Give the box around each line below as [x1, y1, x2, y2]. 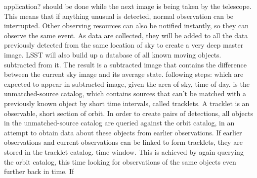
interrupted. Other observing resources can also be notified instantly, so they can [4, 20, 249, 31]
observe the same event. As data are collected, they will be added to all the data [4, 30, 248, 40]
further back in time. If [4, 166, 74, 177]
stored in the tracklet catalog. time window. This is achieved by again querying [4, 146, 244, 157]
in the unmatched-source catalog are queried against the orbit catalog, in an [4, 118, 235, 128]
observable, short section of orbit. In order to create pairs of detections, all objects [4, 108, 253, 118]
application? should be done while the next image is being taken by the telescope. [4, 1, 252, 11]
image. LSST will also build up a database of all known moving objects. [4, 49, 221, 59]
